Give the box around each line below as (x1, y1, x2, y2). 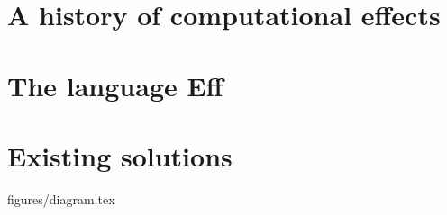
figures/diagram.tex (7, 189, 115, 208)
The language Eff (7, 67, 223, 103)
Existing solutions (7, 137, 233, 174)
